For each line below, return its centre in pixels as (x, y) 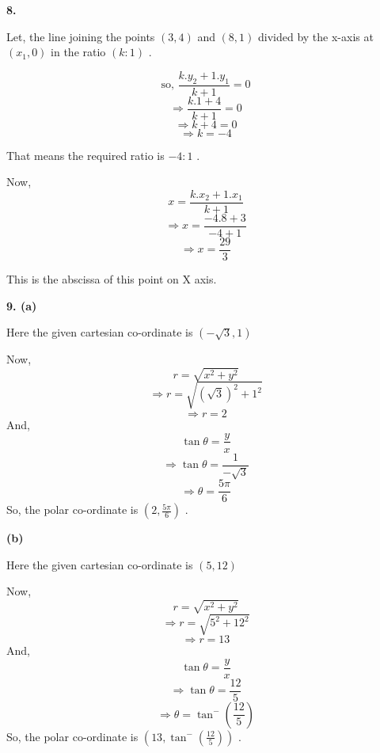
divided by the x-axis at (315, 36)
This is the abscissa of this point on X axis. (112, 279)
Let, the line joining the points (81, 36)
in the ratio (78, 52)
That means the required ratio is (85, 155)
